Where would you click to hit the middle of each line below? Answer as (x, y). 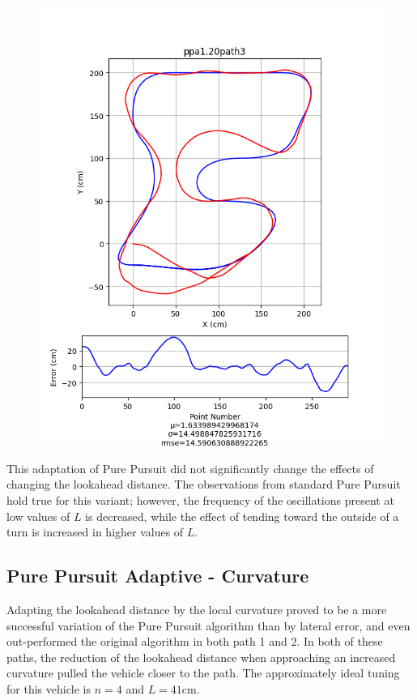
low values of (38, 516)
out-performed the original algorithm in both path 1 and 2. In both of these (195, 641)
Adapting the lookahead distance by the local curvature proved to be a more (197, 609)
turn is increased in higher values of (95, 532)
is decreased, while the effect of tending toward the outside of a (242, 516)
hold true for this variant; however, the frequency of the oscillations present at (200, 499)
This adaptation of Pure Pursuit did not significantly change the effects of (190, 468)
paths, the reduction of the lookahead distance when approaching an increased (201, 657)
